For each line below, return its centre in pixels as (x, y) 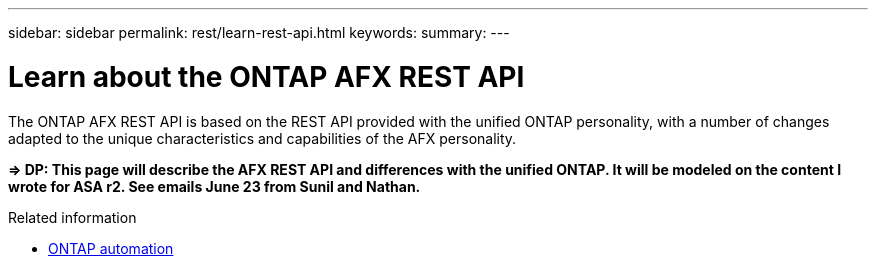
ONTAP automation (111, 248)
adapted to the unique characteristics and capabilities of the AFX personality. (262, 138)
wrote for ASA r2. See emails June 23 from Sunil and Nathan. (214, 186)
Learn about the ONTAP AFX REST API (266, 76)
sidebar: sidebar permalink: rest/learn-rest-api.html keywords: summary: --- (259, 32)
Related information (72, 217)
